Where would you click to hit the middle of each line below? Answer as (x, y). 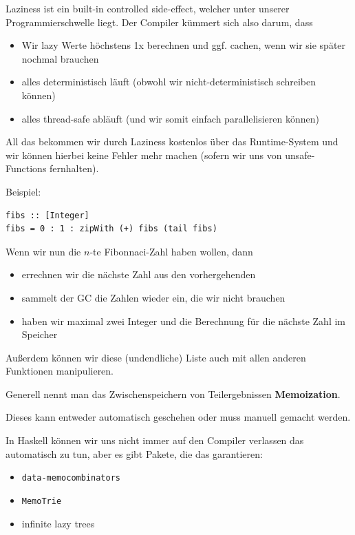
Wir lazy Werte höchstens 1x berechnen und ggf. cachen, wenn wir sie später (184, 45)
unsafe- (300, 155)
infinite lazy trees (58, 523)
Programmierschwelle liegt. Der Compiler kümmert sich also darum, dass (159, 22)
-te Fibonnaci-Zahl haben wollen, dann (171, 251)
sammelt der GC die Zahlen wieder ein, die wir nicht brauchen (153, 297)
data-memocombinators (71, 478)
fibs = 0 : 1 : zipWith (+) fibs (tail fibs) (111, 229)
